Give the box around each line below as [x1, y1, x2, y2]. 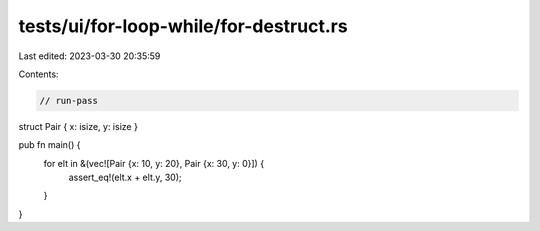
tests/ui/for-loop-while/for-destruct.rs [18, 15, 349, 37]
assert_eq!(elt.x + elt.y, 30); [68, 171, 182, 184]
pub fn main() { [18, 139, 81, 151]
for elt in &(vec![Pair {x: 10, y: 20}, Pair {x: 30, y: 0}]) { [43, 157, 265, 169]
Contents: [18, 68, 59, 80]
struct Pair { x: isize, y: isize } [18, 120, 139, 132]
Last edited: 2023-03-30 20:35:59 [18, 50, 161, 62]
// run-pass [39, 95, 99, 106]
